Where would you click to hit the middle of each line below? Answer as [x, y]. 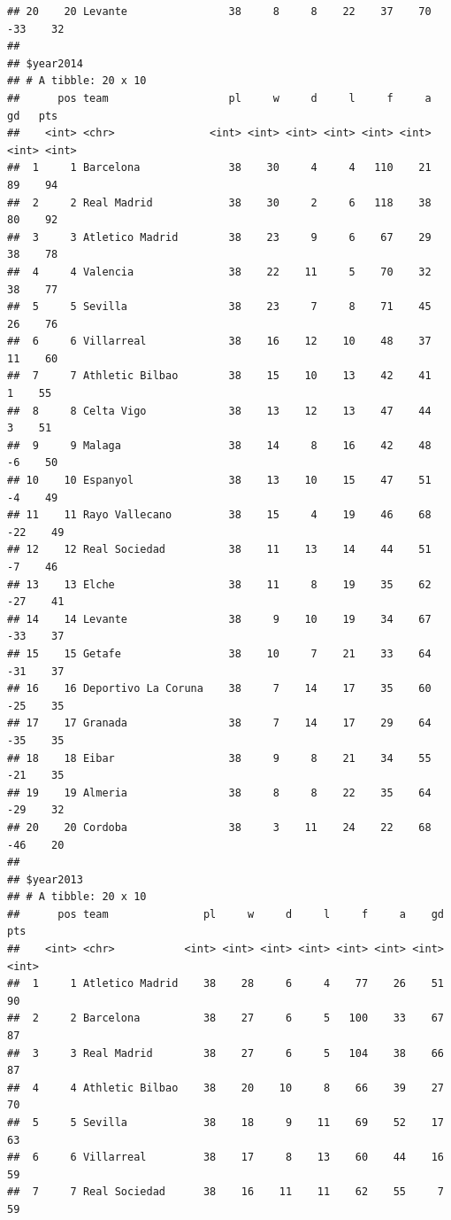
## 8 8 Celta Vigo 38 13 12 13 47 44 [219, 411]
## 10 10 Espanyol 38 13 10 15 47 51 [219, 481]
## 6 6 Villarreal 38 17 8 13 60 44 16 [225, 1158]
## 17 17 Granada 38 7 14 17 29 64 [219, 723]
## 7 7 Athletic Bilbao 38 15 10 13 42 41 [219, 376]
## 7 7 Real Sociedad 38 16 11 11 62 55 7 [225, 1192]
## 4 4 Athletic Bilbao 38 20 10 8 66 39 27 [225, 1088]
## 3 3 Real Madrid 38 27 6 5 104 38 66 [225, 1053]
